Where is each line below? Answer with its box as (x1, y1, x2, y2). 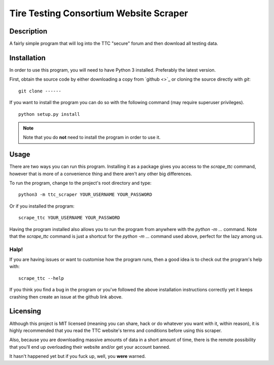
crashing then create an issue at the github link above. (9, 293, 123, 300)
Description (9, 27, 48, 36)
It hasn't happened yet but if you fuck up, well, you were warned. (9, 353, 146, 359)
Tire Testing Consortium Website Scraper (9, 8, 188, 19)
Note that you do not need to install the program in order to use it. (23, 135, 161, 141)
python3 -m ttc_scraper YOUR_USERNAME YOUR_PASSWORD (18, 192, 152, 197)
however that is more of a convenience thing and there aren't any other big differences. (9, 171, 192, 177)
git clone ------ (18, 88, 61, 94)
